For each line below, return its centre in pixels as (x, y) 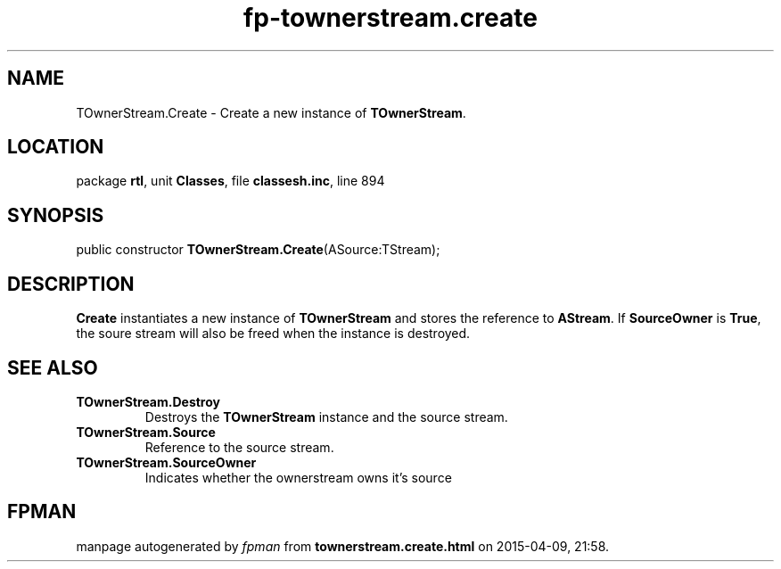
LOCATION (56, 147)
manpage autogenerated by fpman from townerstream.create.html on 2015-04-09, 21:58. (343, 546)
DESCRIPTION (71, 284)
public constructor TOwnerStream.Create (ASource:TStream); (258, 250)
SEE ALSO (53, 367)
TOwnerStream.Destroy (148, 401)
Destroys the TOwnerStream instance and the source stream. (326, 416)
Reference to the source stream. (239, 447)
